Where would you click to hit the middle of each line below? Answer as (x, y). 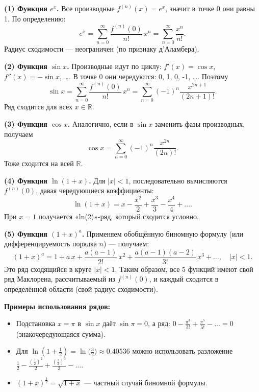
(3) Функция (26, 124)
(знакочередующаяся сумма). (61, 333)
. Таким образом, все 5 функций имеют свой (184, 269)
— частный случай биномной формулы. (146, 383)
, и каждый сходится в (184, 279)
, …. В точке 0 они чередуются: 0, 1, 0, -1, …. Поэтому (144, 76)
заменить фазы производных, (200, 124)
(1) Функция (26, 8)
